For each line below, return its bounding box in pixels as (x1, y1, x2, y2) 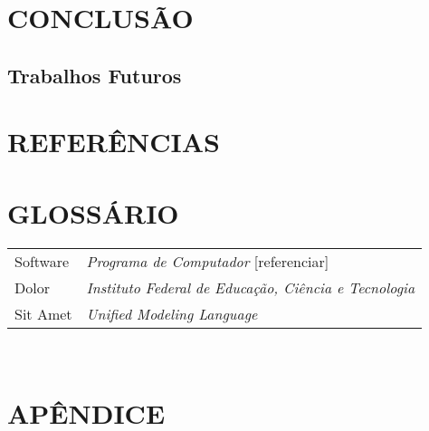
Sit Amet (14, 302, 72, 324)
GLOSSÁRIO (7, 194, 179, 231)
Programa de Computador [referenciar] (86, 250, 329, 272)
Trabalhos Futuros (7, 61, 182, 89)
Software (14, 250, 70, 272)
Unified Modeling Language (86, 302, 258, 324)
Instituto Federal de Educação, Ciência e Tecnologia (86, 276, 415, 298)
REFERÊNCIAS (7, 123, 221, 160)
